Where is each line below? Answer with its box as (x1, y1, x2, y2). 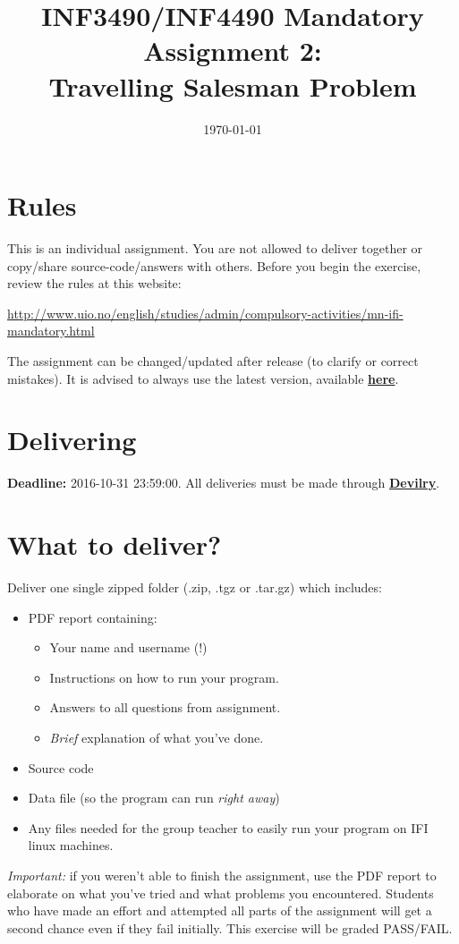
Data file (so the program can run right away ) (28, 788, 280, 807)
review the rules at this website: (7, 274, 182, 293)
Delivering (7, 421, 137, 458)
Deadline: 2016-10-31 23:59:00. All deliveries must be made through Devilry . (7, 473, 440, 492)
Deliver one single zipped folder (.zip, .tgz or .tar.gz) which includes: (7, 578, 382, 597)
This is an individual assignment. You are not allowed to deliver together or (7, 239, 423, 258)
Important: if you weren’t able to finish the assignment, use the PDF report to (7, 865, 437, 884)
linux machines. (28, 836, 114, 855)
